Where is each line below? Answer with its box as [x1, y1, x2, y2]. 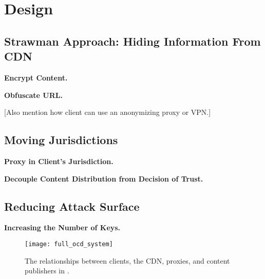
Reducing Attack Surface [4, 198, 140, 214]
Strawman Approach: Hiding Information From [4, 33, 261, 49]
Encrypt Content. [4, 72, 68, 83]
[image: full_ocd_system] [25, 240, 113, 248]
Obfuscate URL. [4, 89, 63, 100]
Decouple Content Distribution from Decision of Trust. [4, 173, 203, 184]
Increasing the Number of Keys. [4, 222, 121, 233]
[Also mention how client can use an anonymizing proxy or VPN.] [4, 107, 211, 117]
